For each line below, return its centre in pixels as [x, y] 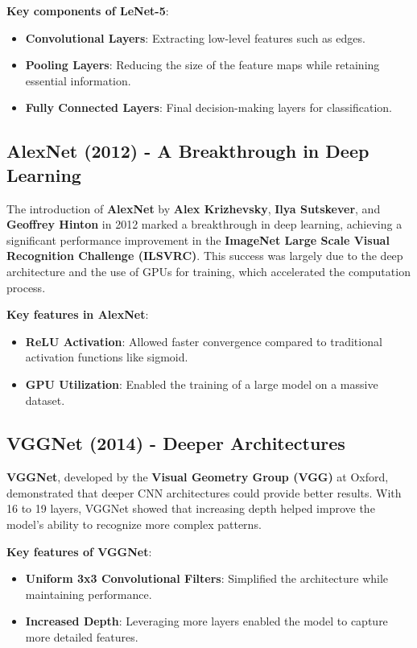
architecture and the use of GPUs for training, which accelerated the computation [208, 271]
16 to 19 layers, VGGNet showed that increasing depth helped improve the [191, 508]
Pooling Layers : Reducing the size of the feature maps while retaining [202, 65]
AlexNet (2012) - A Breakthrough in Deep [188, 151]
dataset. [45, 400]
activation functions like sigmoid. [107, 357]
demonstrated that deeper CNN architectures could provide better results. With [204, 492]
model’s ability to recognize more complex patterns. [134, 524]
